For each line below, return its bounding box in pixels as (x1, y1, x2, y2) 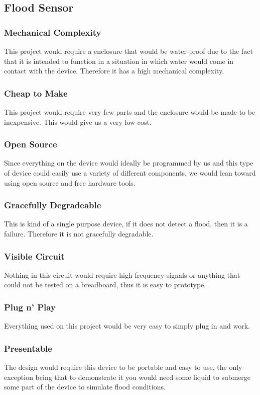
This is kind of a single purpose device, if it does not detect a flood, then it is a (4, 218, 248, 229)
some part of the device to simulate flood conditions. (4, 381, 166, 392)
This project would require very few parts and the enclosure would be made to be (4, 107, 255, 117)
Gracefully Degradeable (4, 199, 101, 211)
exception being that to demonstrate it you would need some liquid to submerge (4, 371, 251, 382)
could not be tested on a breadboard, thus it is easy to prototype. (4, 279, 206, 290)
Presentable (4, 342, 52, 354)
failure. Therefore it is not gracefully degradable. (4, 228, 154, 239)
